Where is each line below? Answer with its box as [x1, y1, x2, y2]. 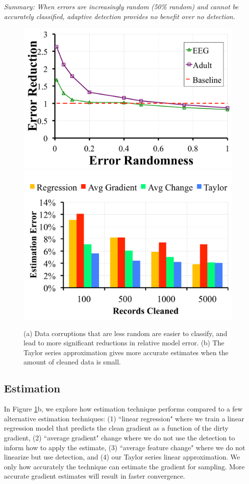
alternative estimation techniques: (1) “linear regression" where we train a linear [4, 413, 245, 423]
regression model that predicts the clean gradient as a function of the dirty [4, 423, 228, 433]
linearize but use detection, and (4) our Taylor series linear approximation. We [4, 452, 240, 462]
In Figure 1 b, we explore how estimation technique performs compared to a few [4, 404, 243, 414]
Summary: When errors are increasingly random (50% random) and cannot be [4, 1, 239, 11]
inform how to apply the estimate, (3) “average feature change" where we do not [4, 442, 246, 452]
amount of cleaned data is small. [24, 357, 121, 367]
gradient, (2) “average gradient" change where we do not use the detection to [4, 433, 235, 443]
